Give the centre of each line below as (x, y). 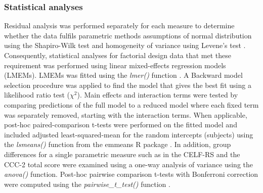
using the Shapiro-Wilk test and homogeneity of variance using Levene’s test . (125, 45)
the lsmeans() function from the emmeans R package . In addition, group (118, 144)
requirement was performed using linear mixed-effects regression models (115, 65)
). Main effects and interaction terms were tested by (158, 95)
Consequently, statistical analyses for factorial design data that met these (118, 55)
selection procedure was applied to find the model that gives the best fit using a (128, 85)
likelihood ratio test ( (37, 95)
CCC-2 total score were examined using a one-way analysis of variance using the (128, 164)
